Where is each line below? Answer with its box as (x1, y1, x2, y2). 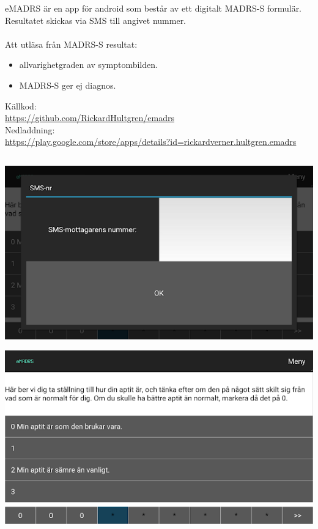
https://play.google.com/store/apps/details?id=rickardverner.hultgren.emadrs (5, 135, 297, 148)
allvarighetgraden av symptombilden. (19, 58, 158, 71)
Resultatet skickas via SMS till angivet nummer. (5, 13, 187, 26)
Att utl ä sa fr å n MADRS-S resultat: (5, 37, 138, 50)
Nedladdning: (5, 123, 55, 136)
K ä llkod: (5, 99, 37, 112)
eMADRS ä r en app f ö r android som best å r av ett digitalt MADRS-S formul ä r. (5, 1, 302, 14)
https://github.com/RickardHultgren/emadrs (5, 111, 175, 124)
